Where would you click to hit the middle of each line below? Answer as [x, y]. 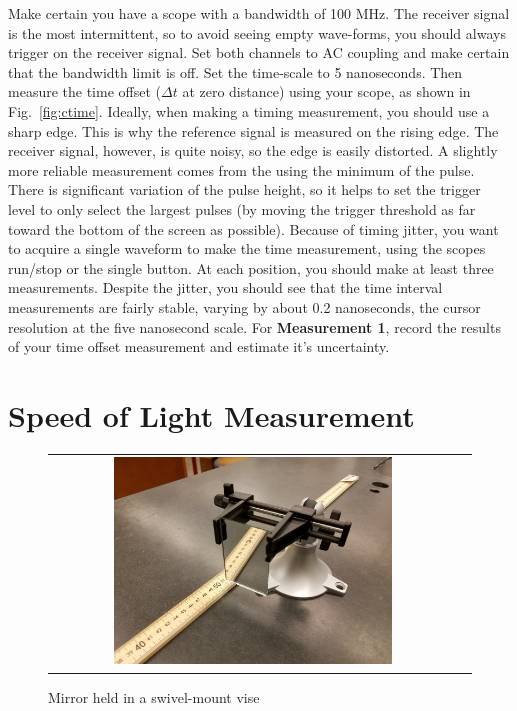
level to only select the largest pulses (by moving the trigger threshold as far [242, 208]
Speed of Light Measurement [211, 414]
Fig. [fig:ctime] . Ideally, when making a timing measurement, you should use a [249, 110]
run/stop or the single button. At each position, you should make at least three [251, 267]
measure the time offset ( [84, 91]
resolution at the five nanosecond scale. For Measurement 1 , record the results [254, 326]
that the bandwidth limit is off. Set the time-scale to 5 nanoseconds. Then [235, 71]
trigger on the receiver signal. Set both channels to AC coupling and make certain [259, 52]
